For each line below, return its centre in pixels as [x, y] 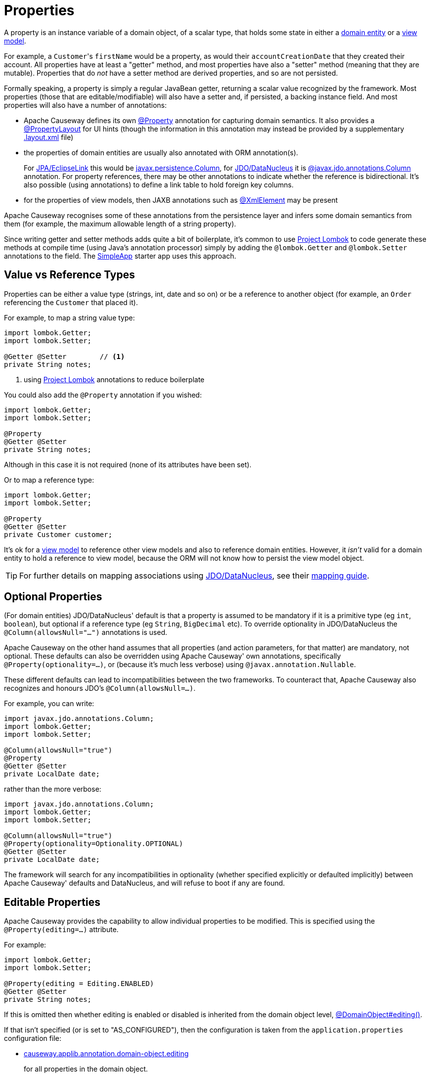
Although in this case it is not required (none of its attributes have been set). [128, 464]
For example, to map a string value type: [69, 317]
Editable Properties [52, 902]
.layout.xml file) [49, 137]
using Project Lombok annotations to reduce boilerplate [114, 379]
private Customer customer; [58, 534]
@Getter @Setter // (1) [64, 356]
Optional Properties [53, 597]
